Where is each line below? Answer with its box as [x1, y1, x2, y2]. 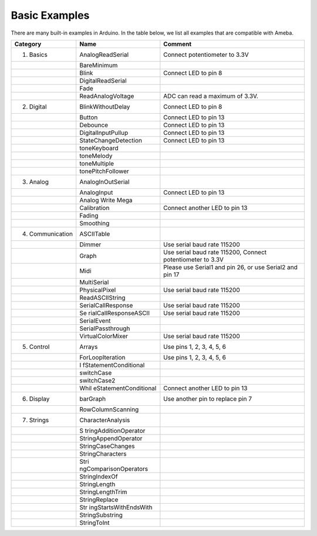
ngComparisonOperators [79, 464, 149, 473]
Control [29, 342, 50, 351]
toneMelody [79, 151, 113, 160]
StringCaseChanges [79, 442, 135, 450]
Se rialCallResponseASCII [79, 308, 150, 317]
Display [29, 395, 50, 403]
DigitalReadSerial [79, 76, 127, 84]
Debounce [79, 121, 109, 129]
